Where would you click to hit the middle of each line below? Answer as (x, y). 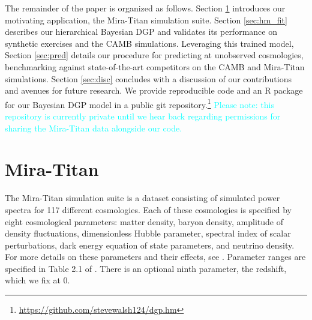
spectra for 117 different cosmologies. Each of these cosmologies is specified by (148, 209)
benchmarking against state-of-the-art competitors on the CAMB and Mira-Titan (155, 66)
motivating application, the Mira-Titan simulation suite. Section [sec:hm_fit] (146, 20)
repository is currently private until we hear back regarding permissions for (143, 116)
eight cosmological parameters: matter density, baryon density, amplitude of (144, 221)
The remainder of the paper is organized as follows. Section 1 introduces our (145, 8)
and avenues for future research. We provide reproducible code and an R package (154, 90)
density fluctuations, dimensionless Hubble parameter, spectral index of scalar (148, 233)
